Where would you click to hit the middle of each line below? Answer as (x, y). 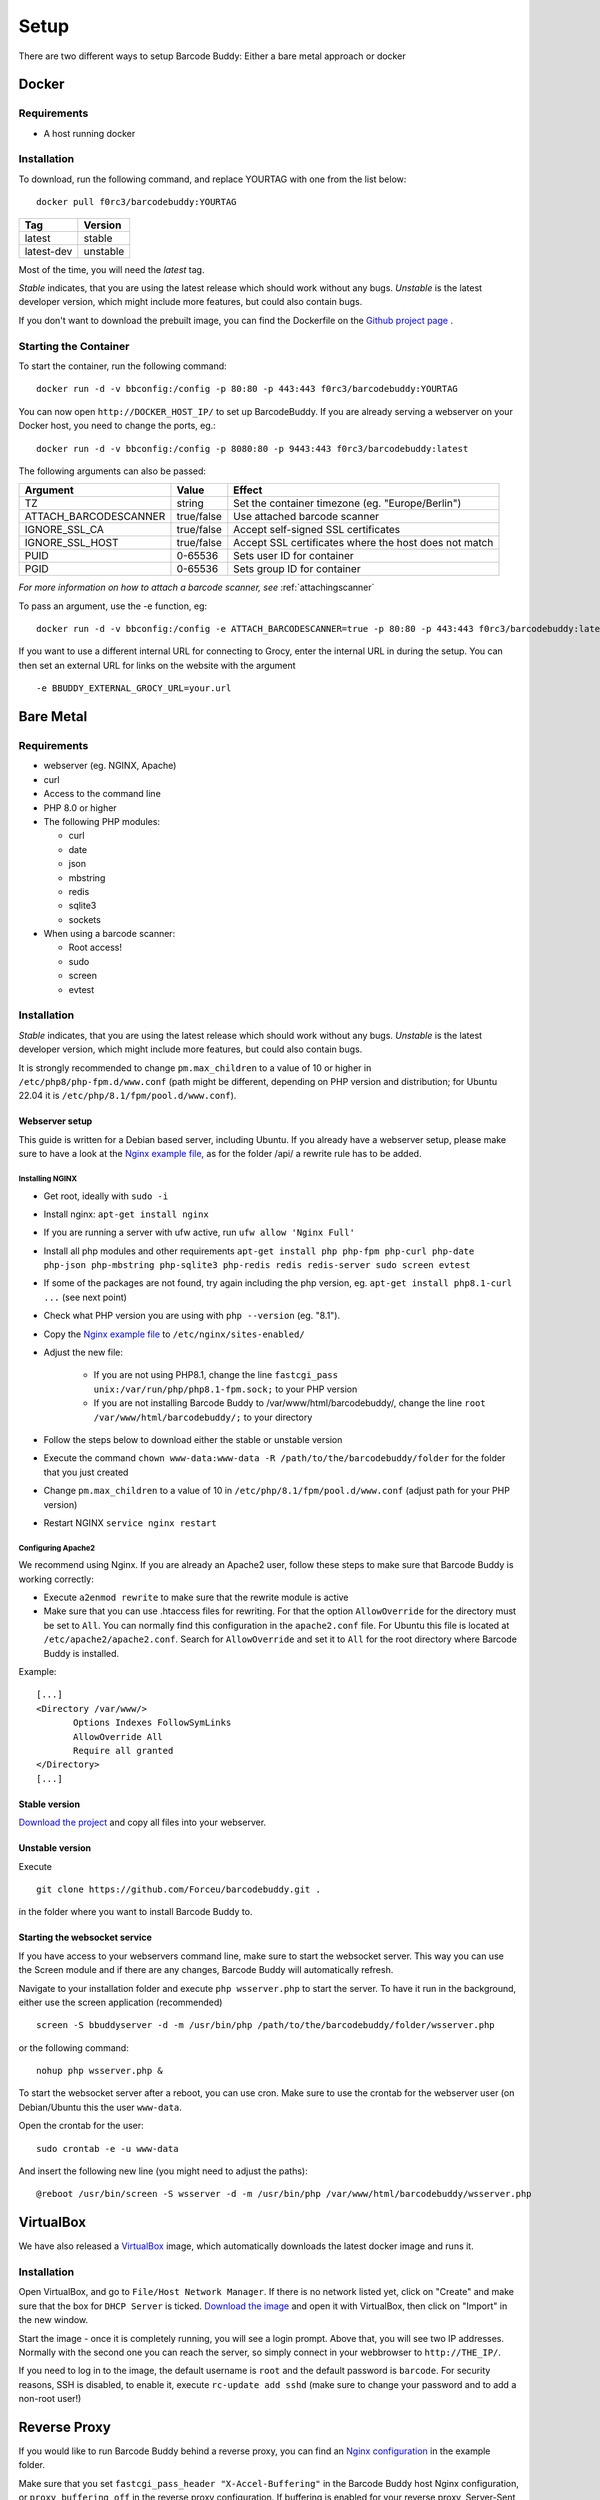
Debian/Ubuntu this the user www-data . (100, 2107)
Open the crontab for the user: (81, 2126)
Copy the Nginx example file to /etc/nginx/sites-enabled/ (174, 1334)
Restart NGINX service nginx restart (130, 1522)
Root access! (95, 947)
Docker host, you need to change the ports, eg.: (117, 426)
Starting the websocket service (85, 1937)
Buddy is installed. (81, 1653)
